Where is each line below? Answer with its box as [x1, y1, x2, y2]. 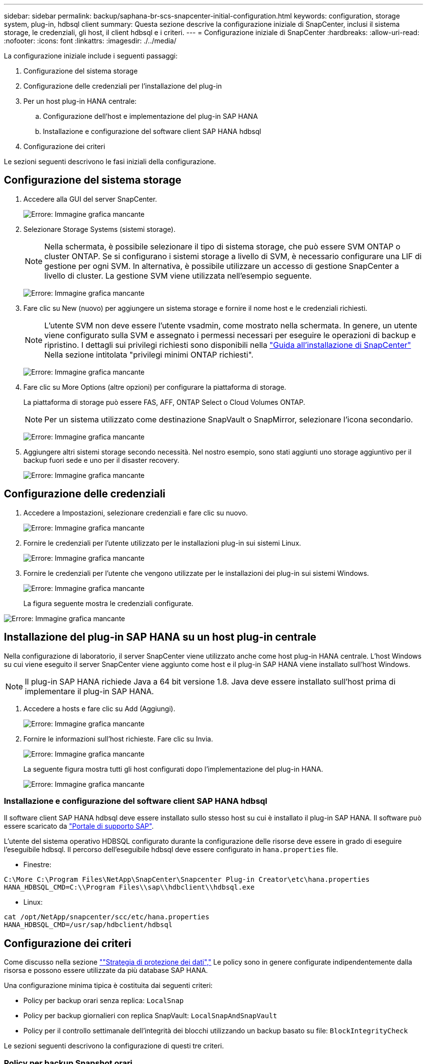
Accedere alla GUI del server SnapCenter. [23, 194, 157, 203]
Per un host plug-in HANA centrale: [23, 97, 137, 105]
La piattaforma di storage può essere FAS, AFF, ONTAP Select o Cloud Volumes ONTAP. [23, 398, 305, 406]
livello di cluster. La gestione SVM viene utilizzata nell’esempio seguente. [44, 270, 312, 281]
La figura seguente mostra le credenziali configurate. [23, 599, 194, 608]
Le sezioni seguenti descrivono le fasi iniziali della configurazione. [4, 157, 216, 166]
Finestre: [23, 860, 52, 869]
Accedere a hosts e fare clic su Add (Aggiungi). [23, 704, 175, 713]
